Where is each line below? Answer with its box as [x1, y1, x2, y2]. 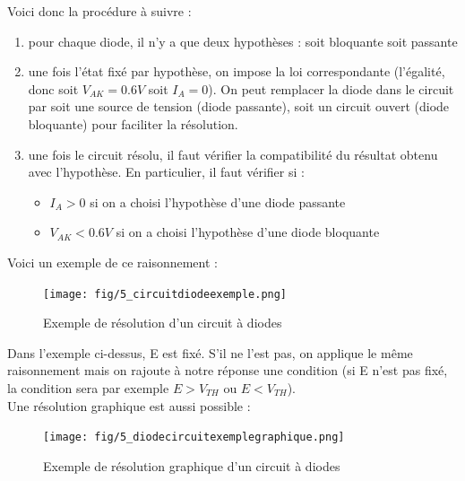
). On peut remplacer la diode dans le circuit [208, 79, 454, 98]
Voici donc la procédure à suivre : [7, 2, 192, 20]
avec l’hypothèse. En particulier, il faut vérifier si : [28, 162, 305, 181]
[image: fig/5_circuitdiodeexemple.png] [43, 287, 288, 301]
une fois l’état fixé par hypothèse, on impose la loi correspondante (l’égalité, [28, 62, 445, 81]
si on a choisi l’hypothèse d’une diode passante [90, 192, 346, 211]
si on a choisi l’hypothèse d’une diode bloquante [116, 223, 380, 241]
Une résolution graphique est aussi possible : [7, 396, 251, 415]
